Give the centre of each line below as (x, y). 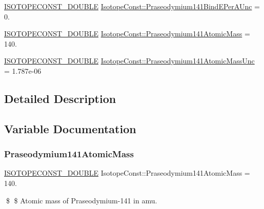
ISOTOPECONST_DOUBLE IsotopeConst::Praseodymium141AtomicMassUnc (129, 61)
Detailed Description (60, 98)
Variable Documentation (70, 128)
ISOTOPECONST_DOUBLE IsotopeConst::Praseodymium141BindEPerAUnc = (132, 6)
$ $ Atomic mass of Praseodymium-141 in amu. (82, 200)
